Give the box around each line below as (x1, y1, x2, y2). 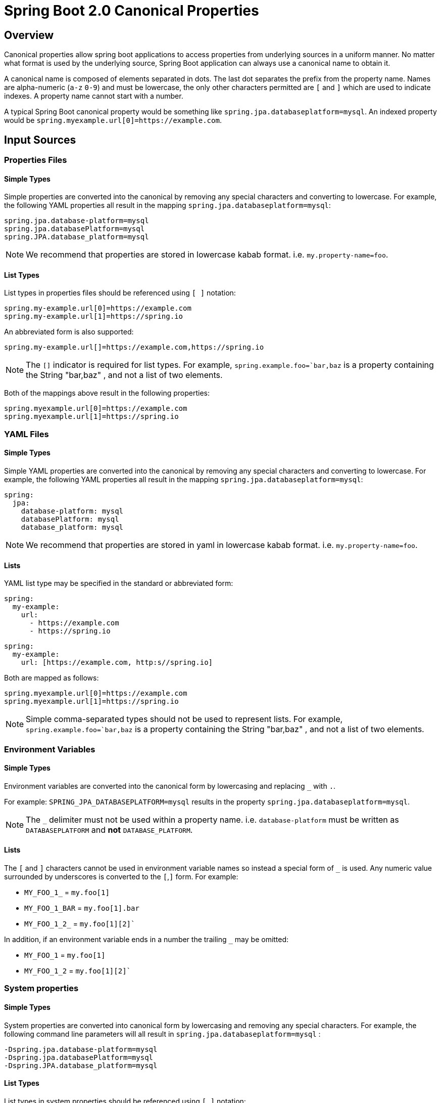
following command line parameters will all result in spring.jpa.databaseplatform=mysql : (4, 1029, 321, 1038)
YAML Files (4, 429, 49, 439)
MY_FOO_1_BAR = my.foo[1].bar (24, 904, 139, 913)
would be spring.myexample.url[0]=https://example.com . (4, 116, 222, 125)
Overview (4, 28, 54, 41)
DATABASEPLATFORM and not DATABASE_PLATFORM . (26, 824, 193, 835)
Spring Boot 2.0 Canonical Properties (4, 2, 259, 19)
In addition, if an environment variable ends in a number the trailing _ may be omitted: (4, 935, 289, 944)
